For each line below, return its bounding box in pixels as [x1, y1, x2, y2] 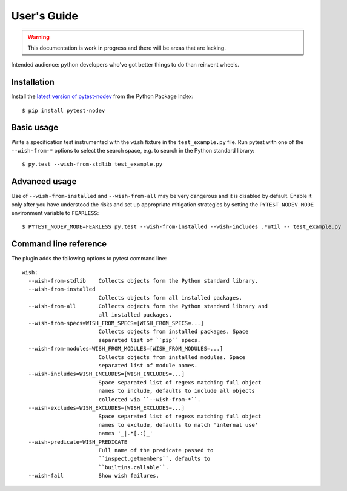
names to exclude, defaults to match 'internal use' [98, 421, 259, 428]
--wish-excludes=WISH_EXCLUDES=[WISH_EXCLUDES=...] [28, 404, 185, 411]
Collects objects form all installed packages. [98, 294, 242, 301]
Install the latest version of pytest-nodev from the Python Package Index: [11, 93, 194, 100]
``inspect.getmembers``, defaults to [98, 455, 211, 463]
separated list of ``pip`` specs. [98, 337, 201, 343]
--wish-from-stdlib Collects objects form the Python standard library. [28, 277, 259, 285]
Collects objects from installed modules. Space [98, 354, 246, 360]
